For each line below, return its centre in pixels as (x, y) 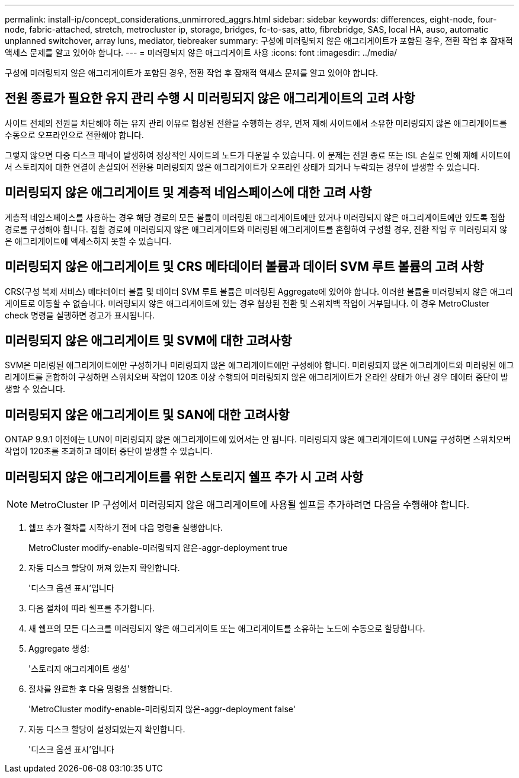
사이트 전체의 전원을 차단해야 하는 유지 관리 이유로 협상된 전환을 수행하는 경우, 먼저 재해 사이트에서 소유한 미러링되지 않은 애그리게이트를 (256, 123)
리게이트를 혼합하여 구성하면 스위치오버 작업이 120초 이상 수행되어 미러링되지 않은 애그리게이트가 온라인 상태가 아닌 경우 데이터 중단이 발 (257, 377)
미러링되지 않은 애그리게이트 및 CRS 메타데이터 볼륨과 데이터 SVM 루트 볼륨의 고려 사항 (244, 267)
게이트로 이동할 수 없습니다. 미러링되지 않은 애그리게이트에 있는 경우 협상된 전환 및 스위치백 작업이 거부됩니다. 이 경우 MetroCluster (247, 303)
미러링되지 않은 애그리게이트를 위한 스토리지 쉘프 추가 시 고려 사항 (184, 477)
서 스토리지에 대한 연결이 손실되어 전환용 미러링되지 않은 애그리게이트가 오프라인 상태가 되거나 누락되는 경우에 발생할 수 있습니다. (242, 167)
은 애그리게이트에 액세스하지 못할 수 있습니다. (88, 241)
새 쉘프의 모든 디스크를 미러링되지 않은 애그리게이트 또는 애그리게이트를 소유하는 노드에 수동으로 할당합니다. (227, 629)
